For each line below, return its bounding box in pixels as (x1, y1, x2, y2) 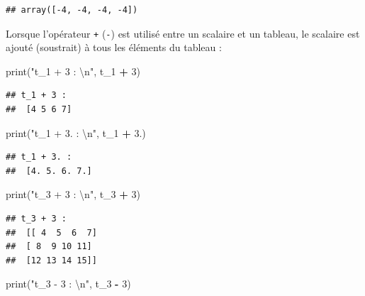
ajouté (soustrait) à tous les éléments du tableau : (6, 40, 222, 55)
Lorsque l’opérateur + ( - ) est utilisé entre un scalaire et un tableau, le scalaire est (6, 26, 360, 40)
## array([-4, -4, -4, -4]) (6, 5, 138, 15)
